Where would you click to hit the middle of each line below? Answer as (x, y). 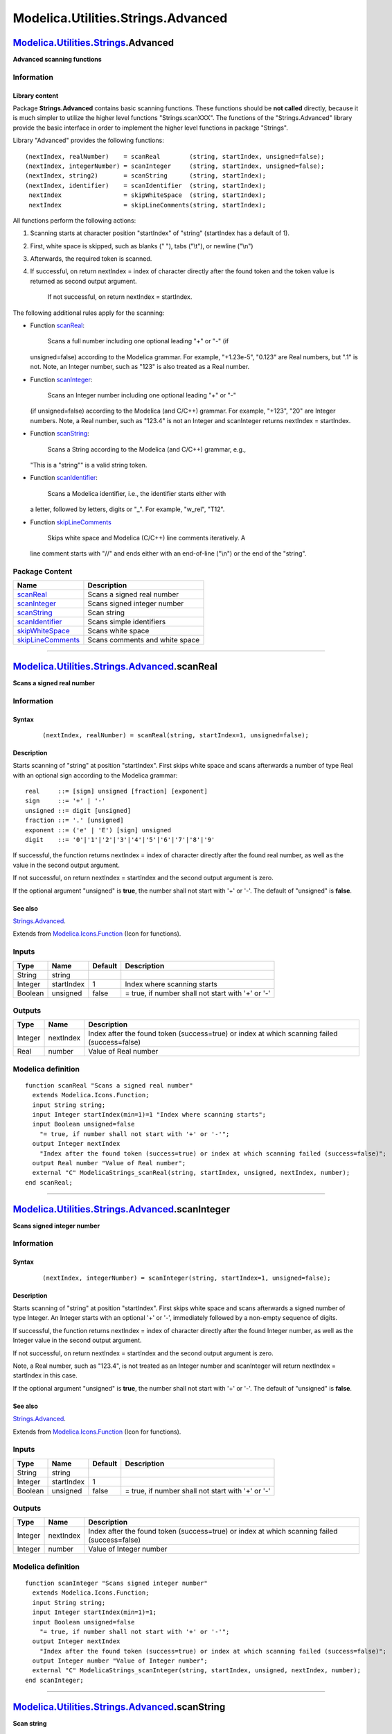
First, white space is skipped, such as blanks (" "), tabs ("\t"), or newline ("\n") (142, 246)
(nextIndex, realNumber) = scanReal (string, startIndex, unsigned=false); (175, 156)
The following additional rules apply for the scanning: (89, 313)
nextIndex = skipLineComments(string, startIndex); (148, 205)
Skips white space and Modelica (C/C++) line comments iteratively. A (146, 538)
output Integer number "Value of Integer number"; (120, 1661)
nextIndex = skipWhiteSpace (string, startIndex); (148, 195)
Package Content (43, 572)
